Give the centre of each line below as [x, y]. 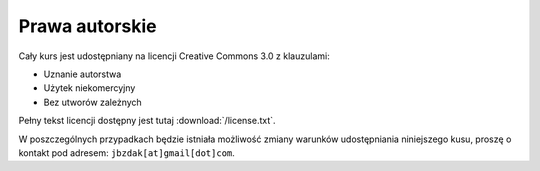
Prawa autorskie [87, 26]
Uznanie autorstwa [82, 74]
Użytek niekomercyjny [89, 88]
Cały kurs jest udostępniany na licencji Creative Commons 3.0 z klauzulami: [174, 56]
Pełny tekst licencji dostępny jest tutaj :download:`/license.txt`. [147, 121]
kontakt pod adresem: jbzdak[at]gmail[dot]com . [126, 152]
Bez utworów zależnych [92, 102]
